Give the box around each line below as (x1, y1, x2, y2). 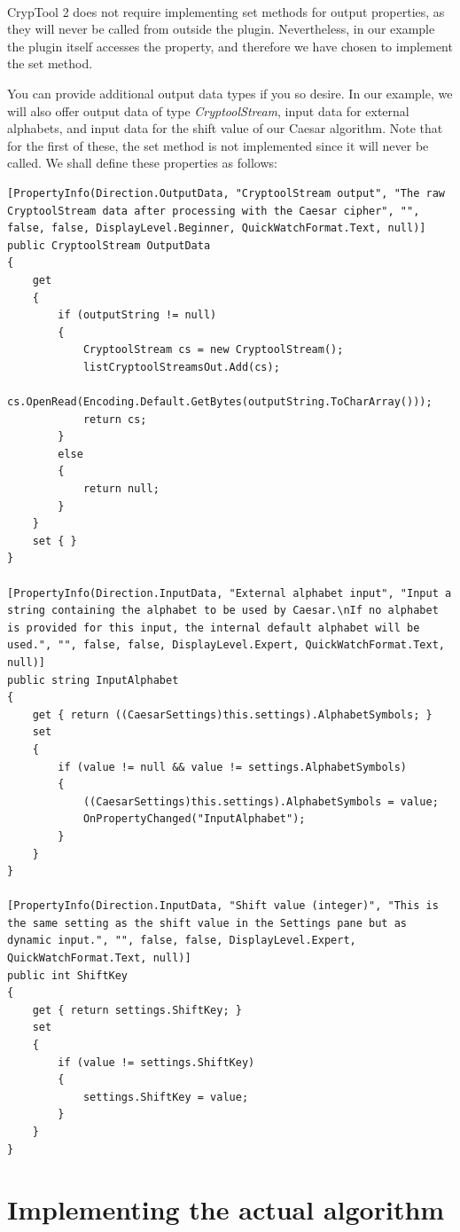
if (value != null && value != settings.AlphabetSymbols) (58, 760, 408, 773)
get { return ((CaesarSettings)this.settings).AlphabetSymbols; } (32, 708, 433, 721)
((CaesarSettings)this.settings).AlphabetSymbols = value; (82, 795, 439, 808)
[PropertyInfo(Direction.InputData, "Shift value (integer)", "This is (7, 899, 439, 913)
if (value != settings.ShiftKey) (58, 1055, 255, 1069)
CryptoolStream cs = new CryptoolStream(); (82, 343, 344, 357)
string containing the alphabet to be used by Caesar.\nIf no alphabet (7, 604, 439, 617)
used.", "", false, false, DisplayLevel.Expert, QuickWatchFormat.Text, (7, 639, 445, 652)
